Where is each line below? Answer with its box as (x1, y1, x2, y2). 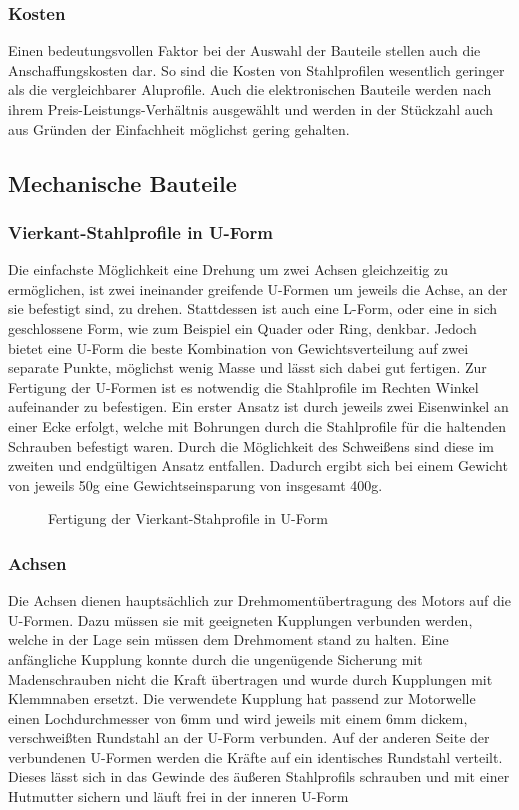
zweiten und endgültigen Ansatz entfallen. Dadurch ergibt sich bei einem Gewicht (8, 455, 508, 476)
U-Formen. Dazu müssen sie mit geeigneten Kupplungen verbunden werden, (8, 609, 473, 630)
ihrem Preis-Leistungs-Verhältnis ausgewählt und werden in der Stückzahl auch (8, 99, 494, 119)
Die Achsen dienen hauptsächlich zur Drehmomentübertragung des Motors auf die (8, 590, 511, 611)
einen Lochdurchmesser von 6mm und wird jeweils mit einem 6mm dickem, (8, 707, 468, 728)
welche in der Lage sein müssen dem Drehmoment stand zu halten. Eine (8, 629, 449, 650)
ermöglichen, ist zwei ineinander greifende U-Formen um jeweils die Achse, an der (8, 278, 508, 299)
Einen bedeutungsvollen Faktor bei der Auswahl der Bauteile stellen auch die (8, 40, 481, 61)
